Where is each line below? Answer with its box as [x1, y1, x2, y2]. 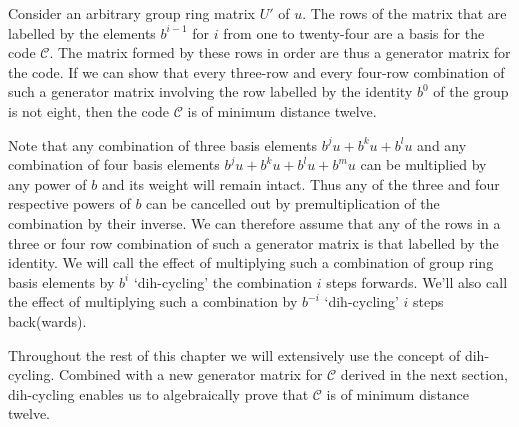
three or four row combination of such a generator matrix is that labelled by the [8, 232, 499, 253]
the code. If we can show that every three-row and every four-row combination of [8, 61, 505, 82]
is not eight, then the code [8, 100, 170, 121]
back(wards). [8, 310, 87, 331]
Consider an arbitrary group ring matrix [8, 3, 255, 23]
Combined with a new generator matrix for [58, 364, 323, 385]
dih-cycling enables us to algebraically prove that [8, 383, 309, 404]
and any [417, 134, 467, 155]
